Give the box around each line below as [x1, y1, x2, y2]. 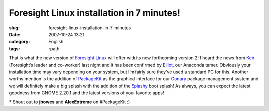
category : [9, 39, 30, 45]
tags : [9, 45, 20, 52]
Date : [9, 31, 21, 37]
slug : [9, 25, 20, 31]
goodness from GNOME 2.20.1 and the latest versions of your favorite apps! [9, 90, 164, 96]
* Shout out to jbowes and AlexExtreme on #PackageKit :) [9, 99, 130, 105]
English [48, 39, 64, 45]
